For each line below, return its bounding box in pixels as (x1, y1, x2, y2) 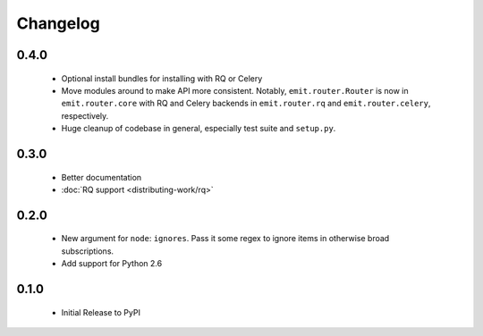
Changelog (16, 13, 100, 33)
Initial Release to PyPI (61, 307, 140, 317)
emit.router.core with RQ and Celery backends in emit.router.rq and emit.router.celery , (61, 98, 431, 109)
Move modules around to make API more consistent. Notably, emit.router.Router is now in (61, 85, 409, 96)
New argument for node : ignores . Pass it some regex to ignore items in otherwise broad (61, 233, 390, 244)
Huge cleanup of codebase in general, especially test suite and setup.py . (61, 123, 336, 134)
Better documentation (61, 172, 142, 182)
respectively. (61, 110, 109, 121)
